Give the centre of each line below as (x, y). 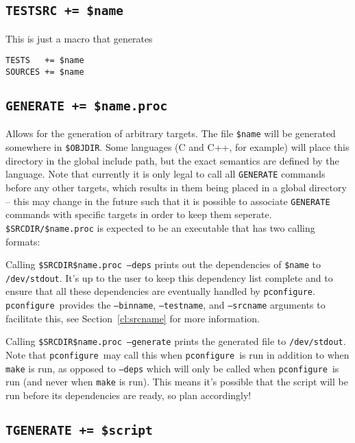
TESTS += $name (45, 61)
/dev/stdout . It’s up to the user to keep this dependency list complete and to (169, 277)
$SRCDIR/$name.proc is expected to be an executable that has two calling (160, 227)
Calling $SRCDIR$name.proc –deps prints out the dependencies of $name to (163, 264)
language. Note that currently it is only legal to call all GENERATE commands (166, 174)
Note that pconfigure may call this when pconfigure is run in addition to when (177, 355)
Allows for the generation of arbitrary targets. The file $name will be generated (171, 133)
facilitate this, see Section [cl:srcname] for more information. (133, 318)
